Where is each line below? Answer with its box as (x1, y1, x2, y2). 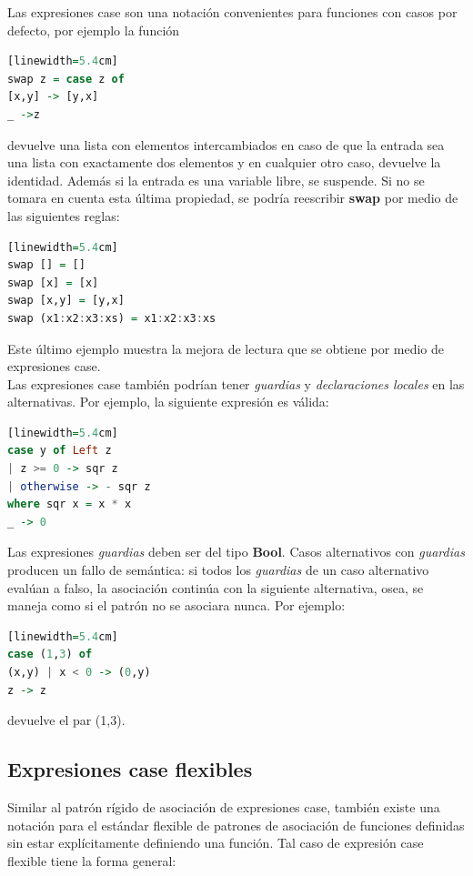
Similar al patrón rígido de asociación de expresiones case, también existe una (7, 797, 440, 816)
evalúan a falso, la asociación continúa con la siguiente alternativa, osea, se (7, 578, 424, 597)
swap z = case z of (7, 72, 125, 86)
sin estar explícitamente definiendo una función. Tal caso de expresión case (7, 833, 424, 852)
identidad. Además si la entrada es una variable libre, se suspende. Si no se (7, 170, 425, 189)
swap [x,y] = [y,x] (7, 294, 125, 307)
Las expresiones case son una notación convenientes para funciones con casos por (7, 3, 458, 21)
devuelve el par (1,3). (7, 710, 126, 730)
